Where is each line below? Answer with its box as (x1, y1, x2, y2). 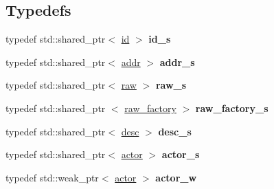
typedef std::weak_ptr (5, 170, 99, 184)
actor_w (155, 170, 197, 184)
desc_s (158, 124, 192, 138)
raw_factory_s (195, 100, 269, 115)
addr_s (159, 54, 195, 69)
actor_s (161, 147, 200, 162)
